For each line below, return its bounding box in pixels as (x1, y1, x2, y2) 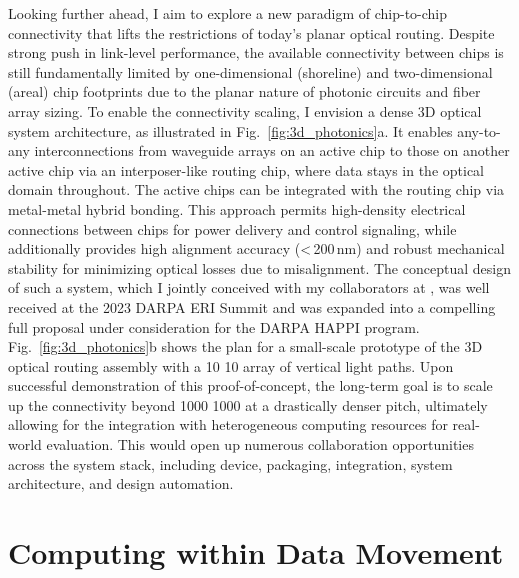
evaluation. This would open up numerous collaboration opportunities (46, 434, 474, 455)
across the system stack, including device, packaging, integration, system (8, 453, 453, 474)
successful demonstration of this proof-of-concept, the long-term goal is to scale (8, 375, 493, 396)
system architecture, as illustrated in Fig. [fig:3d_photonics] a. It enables (8, 120, 453, 141)
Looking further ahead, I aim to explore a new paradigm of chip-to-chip (8, 3, 448, 23)
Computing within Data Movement (8, 532, 504, 573)
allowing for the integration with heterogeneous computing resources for (8, 414, 448, 435)
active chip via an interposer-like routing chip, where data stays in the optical (8, 159, 484, 180)
